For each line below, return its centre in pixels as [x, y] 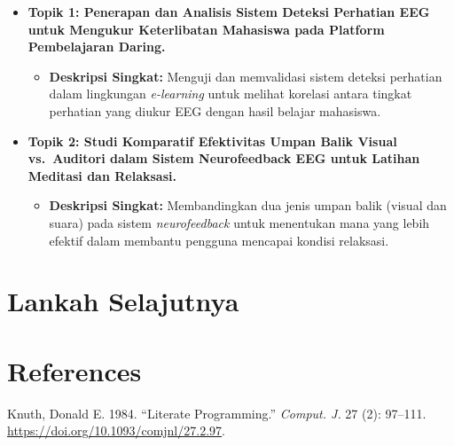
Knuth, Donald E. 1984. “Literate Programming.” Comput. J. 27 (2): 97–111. [217, 413]
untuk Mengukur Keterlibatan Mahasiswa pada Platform [206, 29]
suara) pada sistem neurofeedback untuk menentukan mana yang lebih [239, 222]
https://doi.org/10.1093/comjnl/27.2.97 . [116, 430]
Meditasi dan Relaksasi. [102, 175]
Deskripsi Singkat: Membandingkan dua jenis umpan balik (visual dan [248, 205]
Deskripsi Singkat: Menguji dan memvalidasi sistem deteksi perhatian [246, 76]
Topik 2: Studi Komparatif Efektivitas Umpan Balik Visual [212, 141]
